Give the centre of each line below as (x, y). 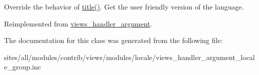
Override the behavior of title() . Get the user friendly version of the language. (124, 6)
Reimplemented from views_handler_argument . (78, 23)
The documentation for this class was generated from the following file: (113, 40)
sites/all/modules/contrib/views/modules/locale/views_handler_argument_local (129, 57)
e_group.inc (23, 67)
